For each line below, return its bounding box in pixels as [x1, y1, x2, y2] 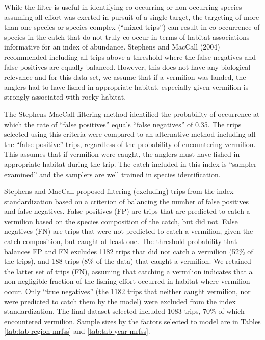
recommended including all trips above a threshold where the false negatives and [4, 51, 256, 62]
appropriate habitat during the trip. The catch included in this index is [4, 158, 227, 169]
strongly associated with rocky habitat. [4, 91, 126, 102]
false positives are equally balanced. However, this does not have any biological [4, 61, 251, 72]
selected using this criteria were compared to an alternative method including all [4, 129, 256, 139]
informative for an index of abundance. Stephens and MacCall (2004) [4, 41, 220, 52]
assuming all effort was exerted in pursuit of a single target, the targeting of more [4, 11, 259, 22]
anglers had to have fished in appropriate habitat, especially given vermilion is [4, 81, 249, 92]
